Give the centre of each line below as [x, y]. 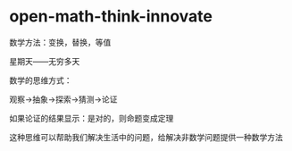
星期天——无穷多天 [45, 61]
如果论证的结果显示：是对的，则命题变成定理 [92, 118]
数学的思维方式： [41, 80]
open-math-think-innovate [111, 17]
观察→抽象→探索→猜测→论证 [63, 99]
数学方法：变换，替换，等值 [60, 42]
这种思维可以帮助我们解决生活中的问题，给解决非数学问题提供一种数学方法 [146, 137]
